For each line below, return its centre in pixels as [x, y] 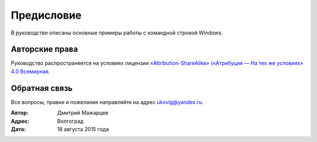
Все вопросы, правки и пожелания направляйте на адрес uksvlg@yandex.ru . [107, 102]
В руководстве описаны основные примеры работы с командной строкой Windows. [117, 33]
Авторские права [45, 49]
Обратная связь [42, 88]
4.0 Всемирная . [30, 71]
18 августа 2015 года [83, 129]
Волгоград [70, 121]
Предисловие [46, 15]
